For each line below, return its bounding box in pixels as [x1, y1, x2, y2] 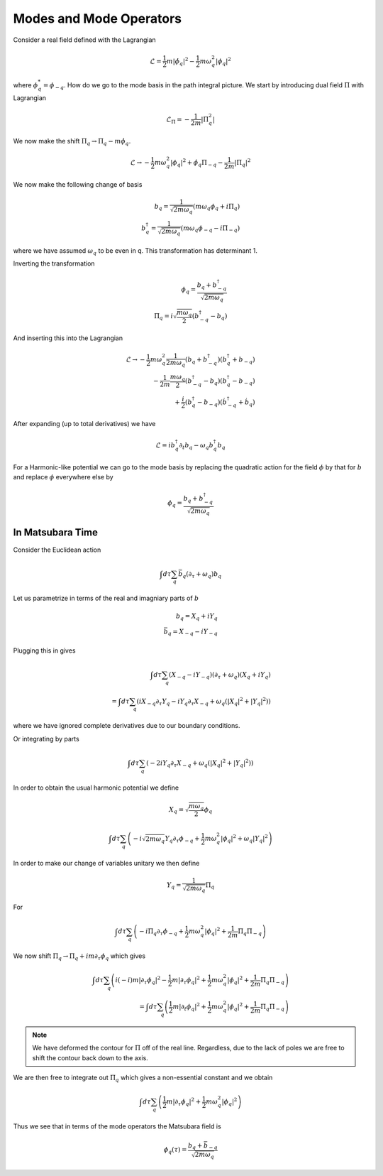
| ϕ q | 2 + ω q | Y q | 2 [220, 833, 269, 844]
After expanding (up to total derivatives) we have [13, 419, 156, 428]
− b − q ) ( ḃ [197, 398, 227, 408]
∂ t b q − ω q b [179, 441, 214, 451]
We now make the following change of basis [13, 180, 143, 188]
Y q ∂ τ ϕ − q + [165, 834, 200, 844]
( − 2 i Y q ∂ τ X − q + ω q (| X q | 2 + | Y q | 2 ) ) [145, 758, 254, 768]
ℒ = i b [155, 441, 175, 449]
